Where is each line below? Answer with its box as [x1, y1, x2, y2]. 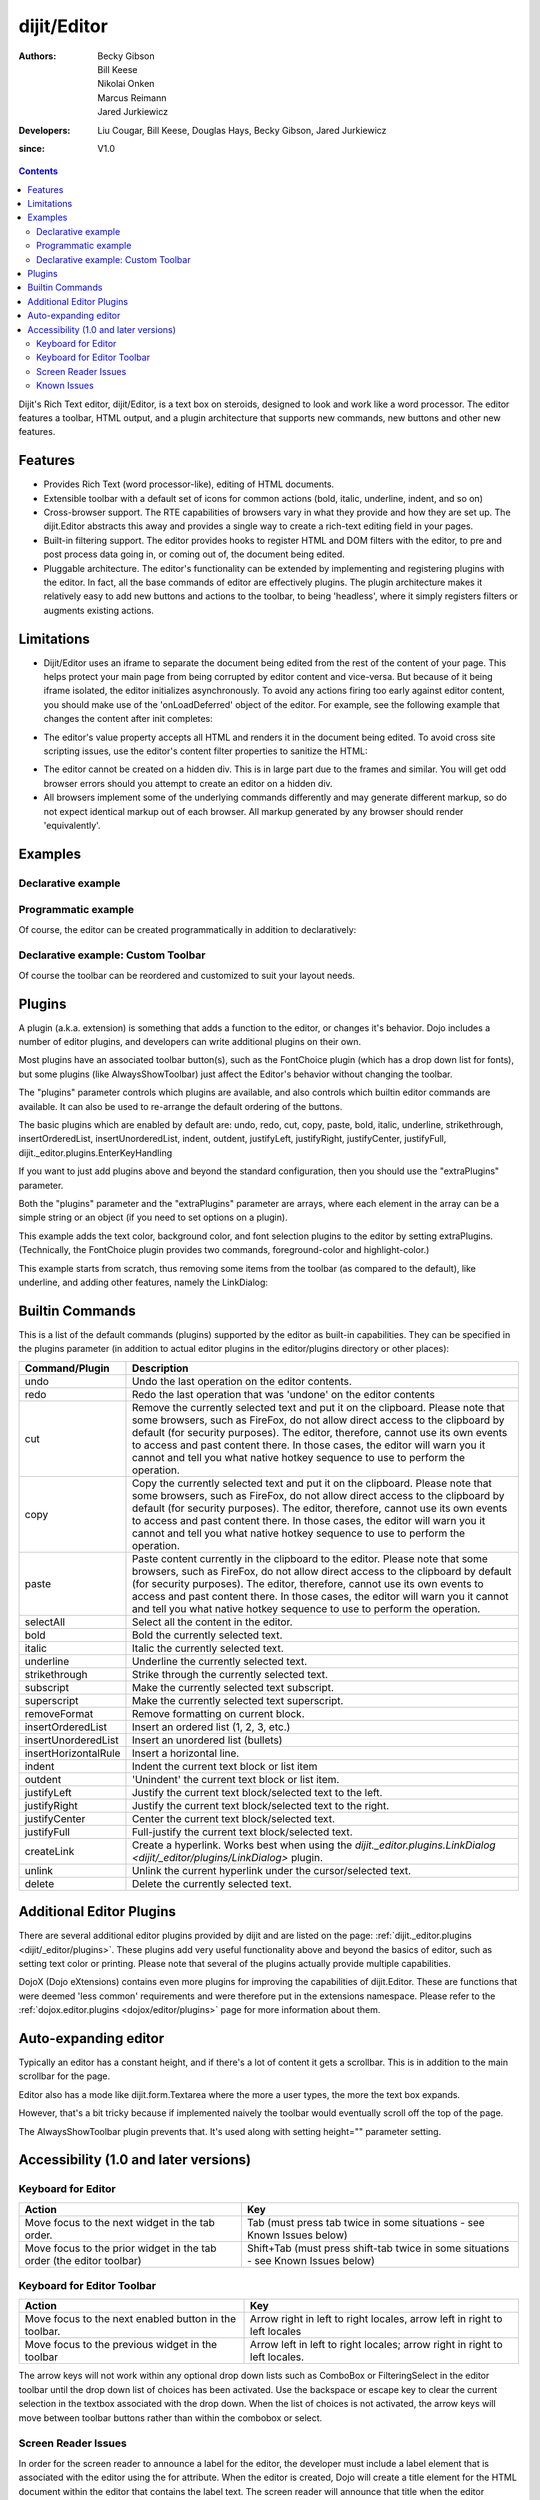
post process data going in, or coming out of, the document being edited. [43, 548, 345, 560]
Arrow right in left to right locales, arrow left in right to [250, 2312, 503, 2326]
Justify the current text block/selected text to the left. [131, 1785, 383, 1799]
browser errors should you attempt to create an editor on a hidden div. [43, 777, 334, 789]
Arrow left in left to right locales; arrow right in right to [250, 2338, 504, 2352]
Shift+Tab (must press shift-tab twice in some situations [246, 2241, 510, 2255]
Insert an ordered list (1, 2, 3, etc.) [131, 1720, 291, 1734]
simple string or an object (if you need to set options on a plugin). [18, 1211, 289, 1224]
